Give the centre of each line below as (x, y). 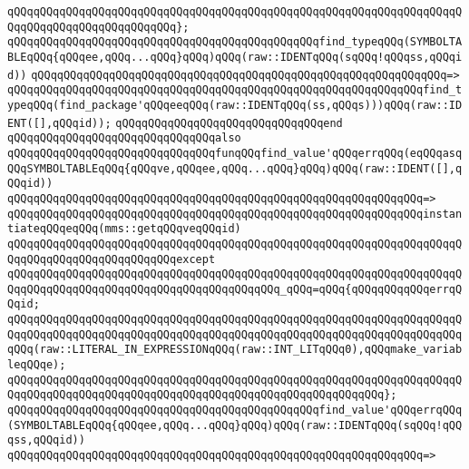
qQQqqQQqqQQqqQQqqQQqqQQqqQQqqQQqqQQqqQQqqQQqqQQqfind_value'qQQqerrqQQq (235, 410)
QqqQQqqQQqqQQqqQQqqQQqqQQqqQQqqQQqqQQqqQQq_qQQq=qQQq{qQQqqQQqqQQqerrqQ (235, 289)
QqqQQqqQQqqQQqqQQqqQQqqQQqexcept (112, 259)
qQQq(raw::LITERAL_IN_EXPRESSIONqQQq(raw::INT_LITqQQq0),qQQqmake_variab (235, 350)
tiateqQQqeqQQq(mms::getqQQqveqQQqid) (124, 229)
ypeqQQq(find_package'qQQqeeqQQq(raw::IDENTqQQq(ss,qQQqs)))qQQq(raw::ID (235, 105)
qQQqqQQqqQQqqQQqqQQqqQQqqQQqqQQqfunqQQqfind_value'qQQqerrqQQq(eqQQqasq (235, 153)
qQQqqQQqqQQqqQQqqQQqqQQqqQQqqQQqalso (124, 138)
